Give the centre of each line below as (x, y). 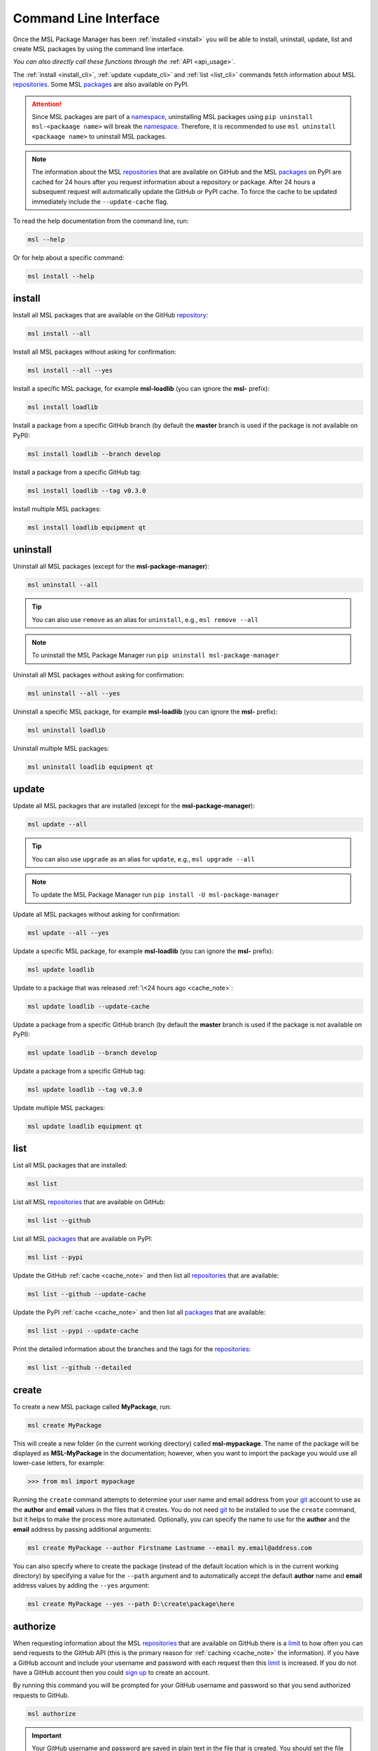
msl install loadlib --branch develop (94, 454)
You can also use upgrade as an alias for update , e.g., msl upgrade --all (143, 859)
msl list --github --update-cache (87, 1294)
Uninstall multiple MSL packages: (61, 748)
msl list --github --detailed (79, 1368)
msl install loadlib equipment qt (87, 527)
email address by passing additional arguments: (82, 1529)
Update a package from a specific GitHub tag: (79, 1071)
